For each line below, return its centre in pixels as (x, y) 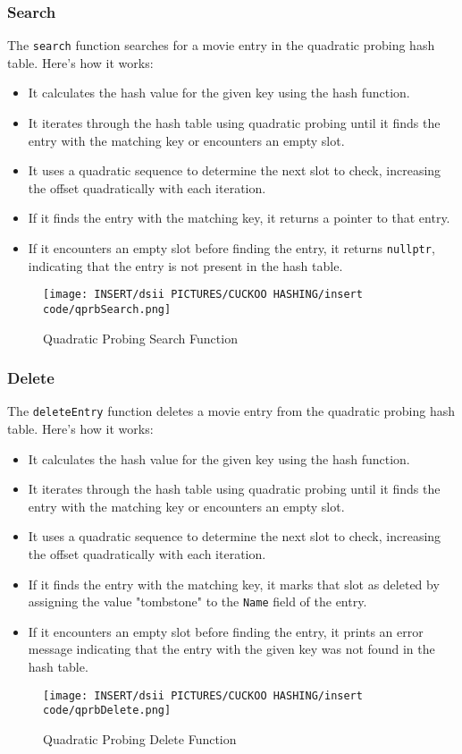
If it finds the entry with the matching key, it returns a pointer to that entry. (239, 218)
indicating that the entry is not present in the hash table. (185, 265)
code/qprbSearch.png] (107, 309)
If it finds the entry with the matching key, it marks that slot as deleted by (234, 584)
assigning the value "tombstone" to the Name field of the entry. (197, 602)
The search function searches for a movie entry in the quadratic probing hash (221, 45)
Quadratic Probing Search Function (140, 338)
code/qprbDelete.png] (107, 711)
